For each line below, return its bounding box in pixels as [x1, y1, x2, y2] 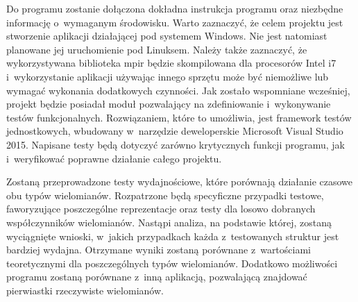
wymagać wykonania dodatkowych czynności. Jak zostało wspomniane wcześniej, [6, 83, 350, 97]
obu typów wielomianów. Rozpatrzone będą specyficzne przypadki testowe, [6, 187, 324, 202]
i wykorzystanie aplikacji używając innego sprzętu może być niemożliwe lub [6, 69, 329, 83]
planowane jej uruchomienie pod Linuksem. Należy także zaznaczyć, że [6, 42, 307, 56]
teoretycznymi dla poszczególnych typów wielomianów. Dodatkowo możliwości [6, 255, 338, 270]
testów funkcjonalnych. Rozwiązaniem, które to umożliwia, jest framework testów [6, 110, 352, 124]
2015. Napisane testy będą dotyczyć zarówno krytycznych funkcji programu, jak [6, 137, 345, 151]
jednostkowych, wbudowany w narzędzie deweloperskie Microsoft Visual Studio [6, 124, 343, 138]
